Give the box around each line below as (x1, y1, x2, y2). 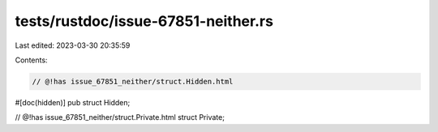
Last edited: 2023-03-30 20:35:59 (15, 40, 131, 50)
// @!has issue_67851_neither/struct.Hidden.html (32, 77, 234, 86)
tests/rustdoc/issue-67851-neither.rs (15, 12, 273, 30)
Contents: (15, 55, 48, 65)
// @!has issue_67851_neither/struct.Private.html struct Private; (15, 113, 225, 122)
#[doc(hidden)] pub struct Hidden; (15, 97, 131, 107)
